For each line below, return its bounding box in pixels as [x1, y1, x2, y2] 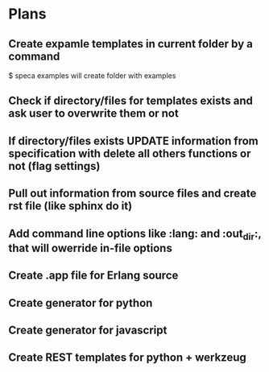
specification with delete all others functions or [8, 147, 251, 160]
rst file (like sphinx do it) [8, 199, 133, 213]
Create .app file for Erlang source [8, 269, 179, 283]
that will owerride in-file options [8, 241, 173, 254]
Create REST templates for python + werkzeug [8, 351, 247, 365]
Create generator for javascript [8, 323, 168, 337]
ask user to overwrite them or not [8, 106, 179, 121]
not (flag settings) [8, 159, 101, 173]
